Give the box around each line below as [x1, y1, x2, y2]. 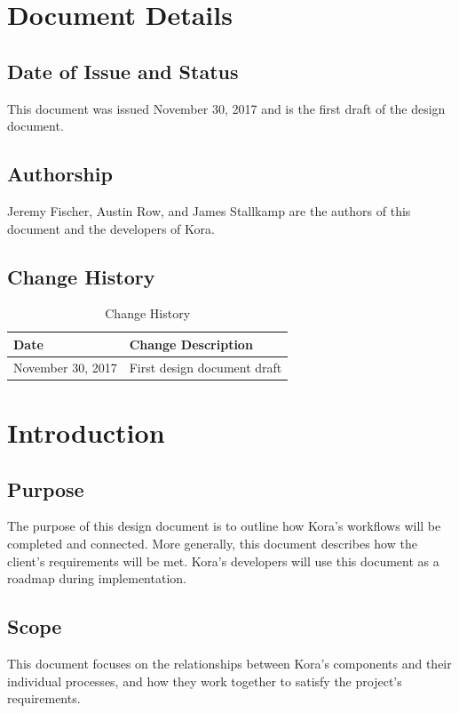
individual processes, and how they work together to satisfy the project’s [7, 671, 402, 690]
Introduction [7, 414, 165, 451]
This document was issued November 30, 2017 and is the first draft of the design [7, 99, 446, 117]
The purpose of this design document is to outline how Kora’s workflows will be [7, 517, 441, 535]
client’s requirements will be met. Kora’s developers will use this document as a [7, 551, 439, 570]
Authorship [7, 160, 113, 188]
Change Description [129, 334, 253, 353]
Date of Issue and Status [7, 57, 239, 84]
